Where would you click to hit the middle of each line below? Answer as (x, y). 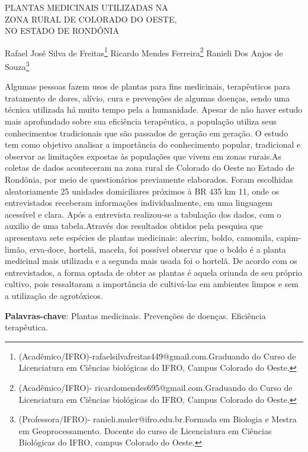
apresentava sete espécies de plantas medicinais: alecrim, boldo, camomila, (139, 237)
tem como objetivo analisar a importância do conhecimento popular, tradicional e (153, 144)
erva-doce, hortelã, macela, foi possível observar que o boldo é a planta (158, 249)
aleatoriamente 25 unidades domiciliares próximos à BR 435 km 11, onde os (142, 191)
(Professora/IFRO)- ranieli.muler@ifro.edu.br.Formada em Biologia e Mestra (158, 419)
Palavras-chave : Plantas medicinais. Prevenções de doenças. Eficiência (135, 315)
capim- (288, 237)
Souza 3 (17, 66)
